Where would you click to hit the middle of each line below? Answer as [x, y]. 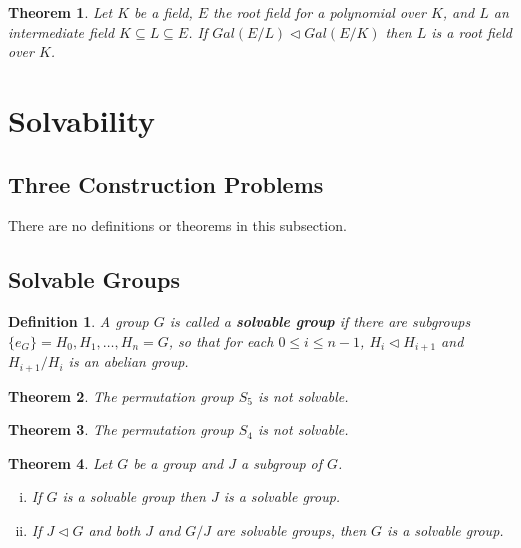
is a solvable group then [134, 496]
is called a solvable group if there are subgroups [320, 321]
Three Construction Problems [166, 183]
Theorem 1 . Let [60, 12]
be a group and [178, 462]
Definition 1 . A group [78, 321]
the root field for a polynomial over [319, 12]
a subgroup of [281, 462]
